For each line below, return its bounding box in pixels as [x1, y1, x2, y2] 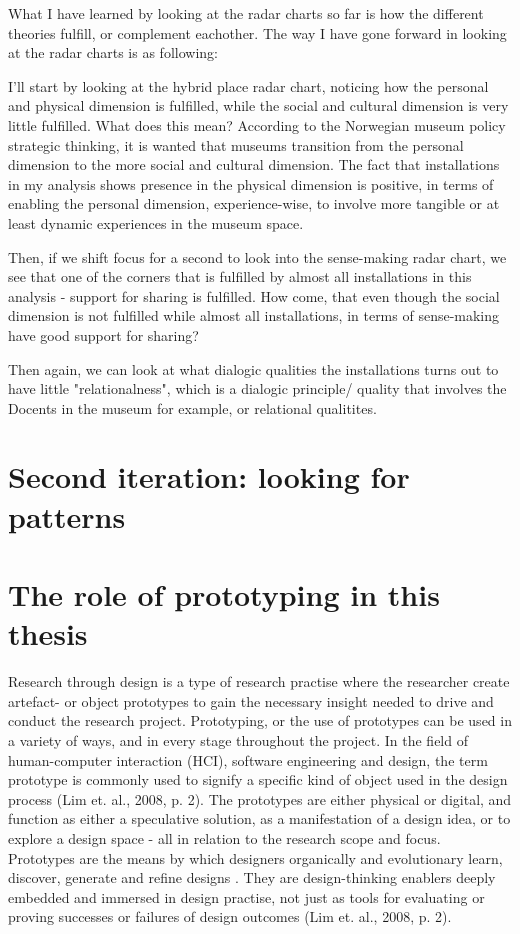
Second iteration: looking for [8, 456, 410, 497]
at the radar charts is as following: [8, 42, 218, 63]
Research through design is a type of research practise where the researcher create [8, 671, 510, 692]
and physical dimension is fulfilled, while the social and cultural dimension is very [8, 95, 509, 116]
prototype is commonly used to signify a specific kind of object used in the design [8, 769, 508, 790]
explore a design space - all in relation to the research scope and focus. [8, 827, 441, 848]
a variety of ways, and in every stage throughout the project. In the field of [8, 729, 468, 750]
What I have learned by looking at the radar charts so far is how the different [8, 3, 484, 23]
